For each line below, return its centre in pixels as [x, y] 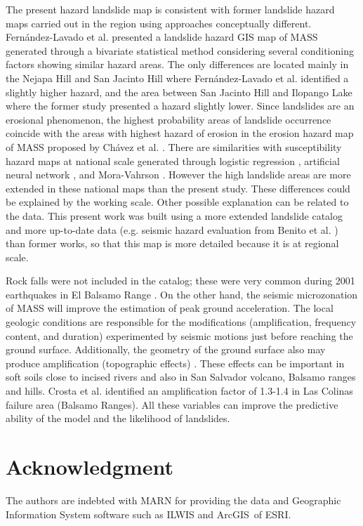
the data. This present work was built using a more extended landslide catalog [174, 215]
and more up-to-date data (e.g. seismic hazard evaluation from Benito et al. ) [172, 229]
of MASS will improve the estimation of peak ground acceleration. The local [170, 308]
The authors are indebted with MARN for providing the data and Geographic [173, 500]
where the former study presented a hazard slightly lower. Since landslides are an [180, 106]
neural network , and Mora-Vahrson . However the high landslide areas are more [178, 175]
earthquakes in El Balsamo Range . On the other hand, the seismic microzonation [182, 294]
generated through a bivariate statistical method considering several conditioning [180, 50]
